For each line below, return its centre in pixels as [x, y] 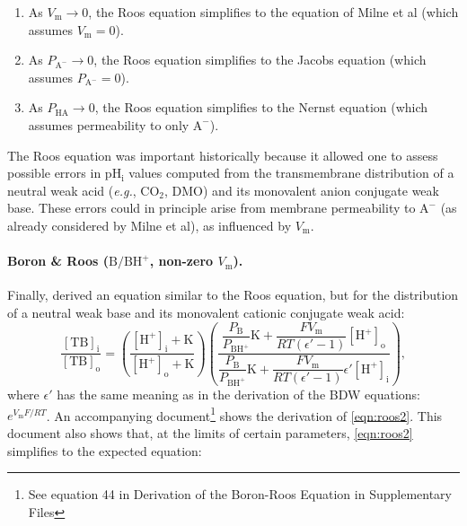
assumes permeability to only [109, 124]
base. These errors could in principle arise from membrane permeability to [211, 208]
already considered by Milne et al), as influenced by [150, 225]
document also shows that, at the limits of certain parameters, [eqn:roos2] [210, 432]
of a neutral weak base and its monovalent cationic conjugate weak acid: [206, 312]
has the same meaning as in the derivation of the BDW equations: [238, 394]
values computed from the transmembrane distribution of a [291, 173]
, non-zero [181, 261]
